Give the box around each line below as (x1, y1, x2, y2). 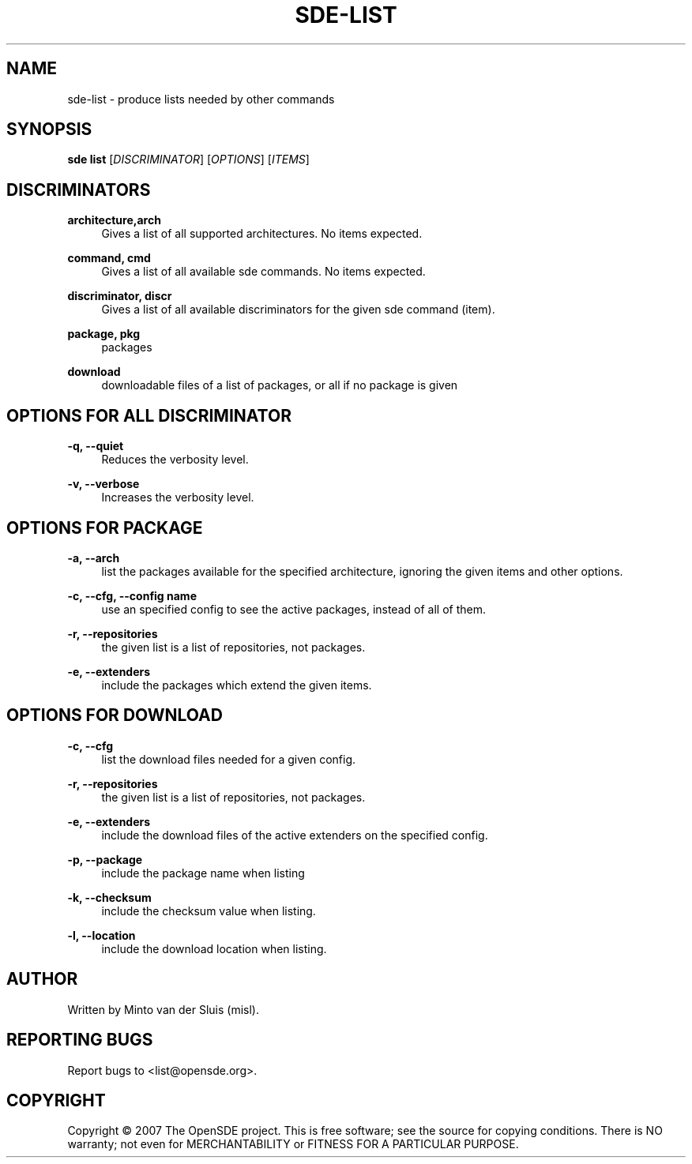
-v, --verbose (67, 477, 140, 491)
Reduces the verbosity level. (101, 452, 249, 467)
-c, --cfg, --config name (67, 588, 197, 603)
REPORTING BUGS (6, 1030, 153, 1050)
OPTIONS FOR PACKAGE (6, 517, 203, 538)
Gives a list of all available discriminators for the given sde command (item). (101, 302, 495, 317)
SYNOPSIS (6, 119, 92, 140)
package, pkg (67, 327, 141, 341)
